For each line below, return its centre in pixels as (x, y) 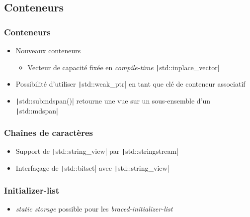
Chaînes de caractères (49, 133)
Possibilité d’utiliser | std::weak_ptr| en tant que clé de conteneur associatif (130, 84)
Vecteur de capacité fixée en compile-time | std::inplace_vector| (124, 67)
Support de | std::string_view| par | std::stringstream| (97, 151)
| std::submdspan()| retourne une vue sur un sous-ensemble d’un (113, 100)
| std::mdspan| (37, 110)
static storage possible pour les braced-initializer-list (94, 208)
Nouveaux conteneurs (48, 50)
